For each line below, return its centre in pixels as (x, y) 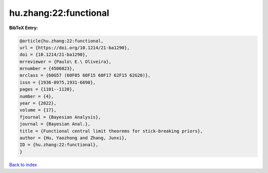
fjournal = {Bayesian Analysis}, (60, 117)
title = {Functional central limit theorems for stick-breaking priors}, (111, 131)
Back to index (23, 165)
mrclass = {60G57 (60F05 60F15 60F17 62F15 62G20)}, (85, 75)
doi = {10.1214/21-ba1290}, (54, 55)
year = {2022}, (38, 103)
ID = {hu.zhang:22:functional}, (59, 145)
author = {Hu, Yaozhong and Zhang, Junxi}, (73, 138)
